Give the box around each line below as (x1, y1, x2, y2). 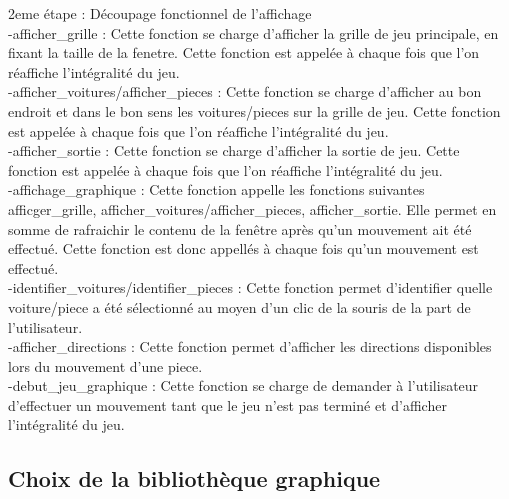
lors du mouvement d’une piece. (8, 355, 203, 376)
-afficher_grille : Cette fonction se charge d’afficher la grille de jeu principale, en (8, 22, 499, 43)
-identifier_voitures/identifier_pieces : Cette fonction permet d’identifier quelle (8, 277, 493, 298)
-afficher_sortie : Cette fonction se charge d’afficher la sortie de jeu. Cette (8, 140, 460, 161)
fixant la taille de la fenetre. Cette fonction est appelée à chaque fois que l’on (8, 42, 480, 63)
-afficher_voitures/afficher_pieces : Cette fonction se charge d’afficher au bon (8, 81, 482, 102)
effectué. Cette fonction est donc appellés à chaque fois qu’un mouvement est (8, 238, 479, 259)
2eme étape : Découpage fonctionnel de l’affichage (8, 3, 312, 23)
